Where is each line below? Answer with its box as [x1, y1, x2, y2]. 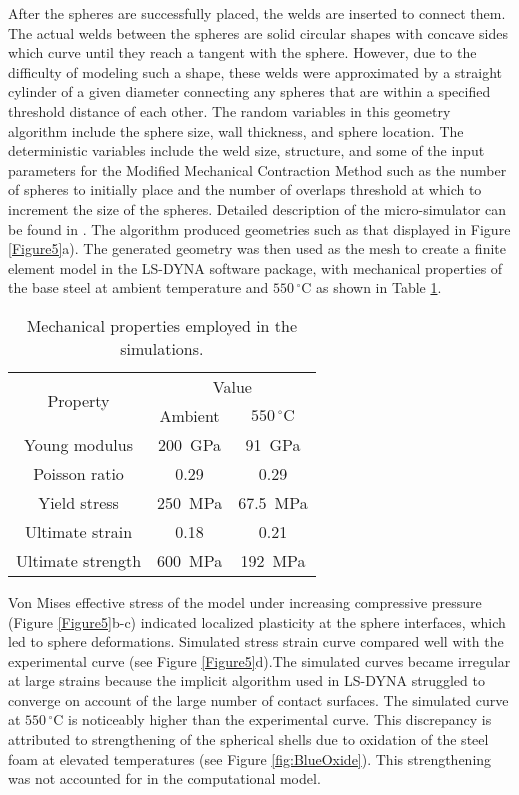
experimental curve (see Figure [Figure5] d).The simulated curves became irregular [8, 650, 511, 671]
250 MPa [157, 490, 223, 514]
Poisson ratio [33, 461, 124, 485]
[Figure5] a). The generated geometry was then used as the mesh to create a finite [8, 238, 506, 259]
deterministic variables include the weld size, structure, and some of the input [8, 140, 485, 161]
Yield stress [38, 490, 119, 514]
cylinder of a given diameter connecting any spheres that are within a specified [8, 81, 491, 102]
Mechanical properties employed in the [26, 313, 298, 337]
